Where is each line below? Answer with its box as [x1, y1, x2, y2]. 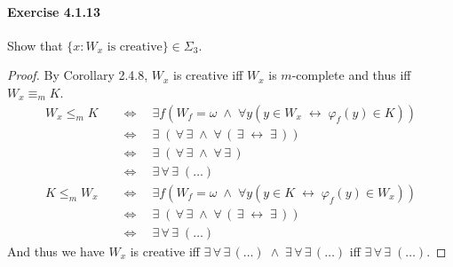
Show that [7, 35, 63, 54]
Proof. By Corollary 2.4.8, [7, 66, 148, 84]
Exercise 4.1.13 [7, 2, 100, 20]
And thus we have [7, 241, 105, 260]
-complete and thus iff [291, 66, 411, 84]
